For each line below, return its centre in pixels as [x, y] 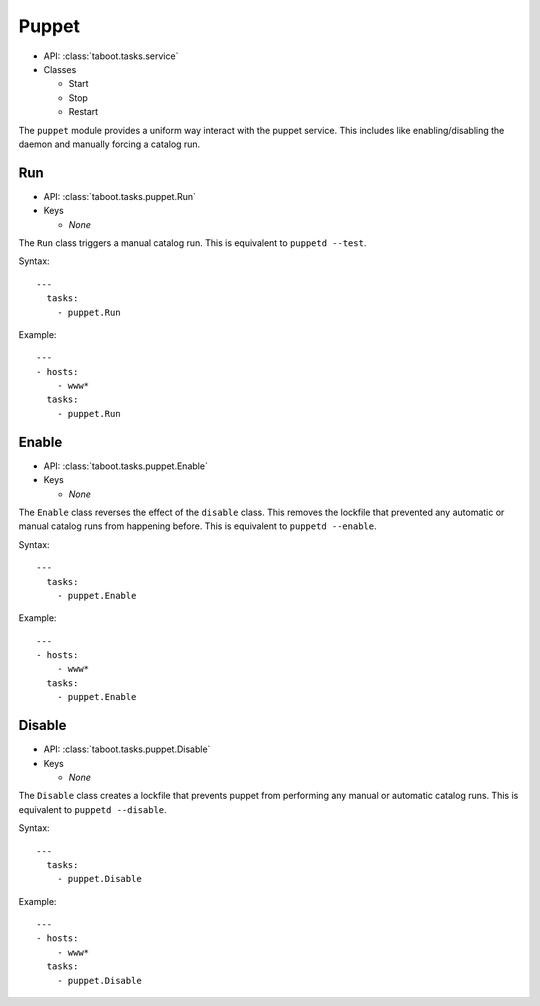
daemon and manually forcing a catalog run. [109, 144]
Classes [60, 69]
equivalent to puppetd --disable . [92, 809]
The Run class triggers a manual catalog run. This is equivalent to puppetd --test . [192, 242]
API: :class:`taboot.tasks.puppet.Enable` [126, 466]
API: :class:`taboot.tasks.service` [111, 56]
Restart [83, 112]
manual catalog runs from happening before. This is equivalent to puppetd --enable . [197, 526]
